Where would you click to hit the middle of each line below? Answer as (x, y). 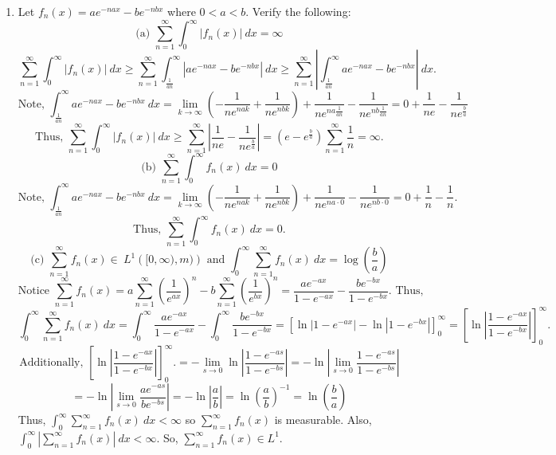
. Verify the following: (298, 11)
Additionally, (51, 363)
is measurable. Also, (323, 419)
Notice (34, 291)
